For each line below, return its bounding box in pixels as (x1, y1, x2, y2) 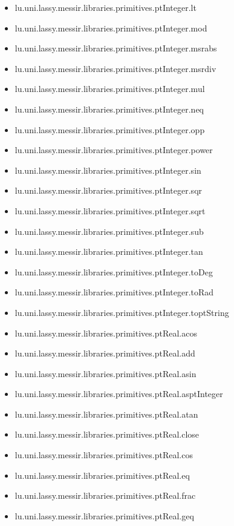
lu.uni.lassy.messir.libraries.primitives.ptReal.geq (15, 509, 194, 522)
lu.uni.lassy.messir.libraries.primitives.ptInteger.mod (15, 21, 207, 34)
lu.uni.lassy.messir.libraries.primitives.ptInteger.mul (15, 82, 205, 95)
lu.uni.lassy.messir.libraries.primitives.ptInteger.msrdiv (15, 62, 216, 74)
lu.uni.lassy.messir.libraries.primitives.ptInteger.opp (15, 123, 205, 136)
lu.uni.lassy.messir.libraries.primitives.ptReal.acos (15, 326, 197, 339)
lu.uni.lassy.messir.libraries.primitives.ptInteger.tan (15, 245, 203, 258)
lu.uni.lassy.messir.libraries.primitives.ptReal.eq (15, 468, 190, 481)
